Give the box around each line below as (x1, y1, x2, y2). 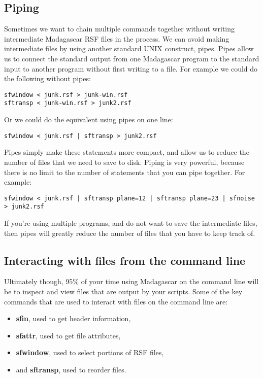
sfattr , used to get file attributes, (16, 330, 121, 340)
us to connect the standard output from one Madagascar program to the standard (4, 53, 259, 63)
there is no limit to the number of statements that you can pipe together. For (4, 166, 245, 177)
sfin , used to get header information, (16, 313, 131, 324)
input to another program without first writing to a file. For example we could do (4, 63, 258, 74)
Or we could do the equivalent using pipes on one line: (4, 114, 173, 125)
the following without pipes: (4, 73, 91, 84)
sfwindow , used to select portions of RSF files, (16, 347, 164, 358)
